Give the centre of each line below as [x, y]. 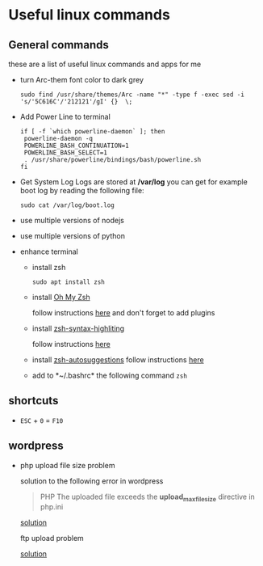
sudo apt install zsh [68, 282]
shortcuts [33, 401]
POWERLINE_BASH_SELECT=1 [65, 153]
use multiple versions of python [72, 236]
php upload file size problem [67, 465]
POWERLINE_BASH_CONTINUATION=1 [76, 146]
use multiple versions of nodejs [72, 220]
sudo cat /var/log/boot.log [67, 205]
